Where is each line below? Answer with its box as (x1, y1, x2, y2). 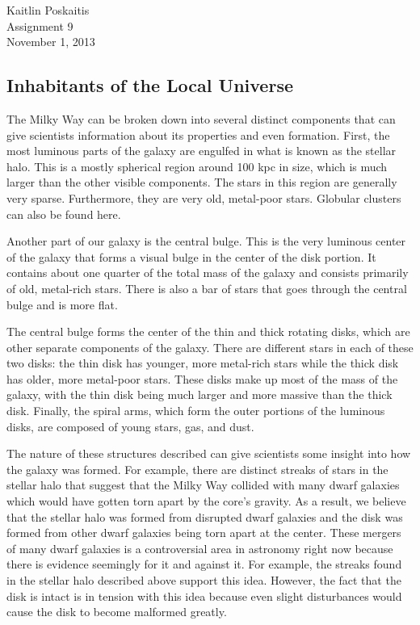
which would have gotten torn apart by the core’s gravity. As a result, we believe (6, 493, 406, 510)
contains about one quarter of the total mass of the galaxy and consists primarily (6, 264, 409, 281)
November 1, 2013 (6, 33, 95, 50)
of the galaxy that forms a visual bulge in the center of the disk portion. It (6, 248, 376, 265)
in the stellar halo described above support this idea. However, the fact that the (6, 572, 401, 589)
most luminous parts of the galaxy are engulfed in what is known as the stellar (6, 142, 397, 159)
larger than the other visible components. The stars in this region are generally (6, 174, 397, 191)
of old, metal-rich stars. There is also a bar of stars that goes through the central (6, 279, 407, 296)
